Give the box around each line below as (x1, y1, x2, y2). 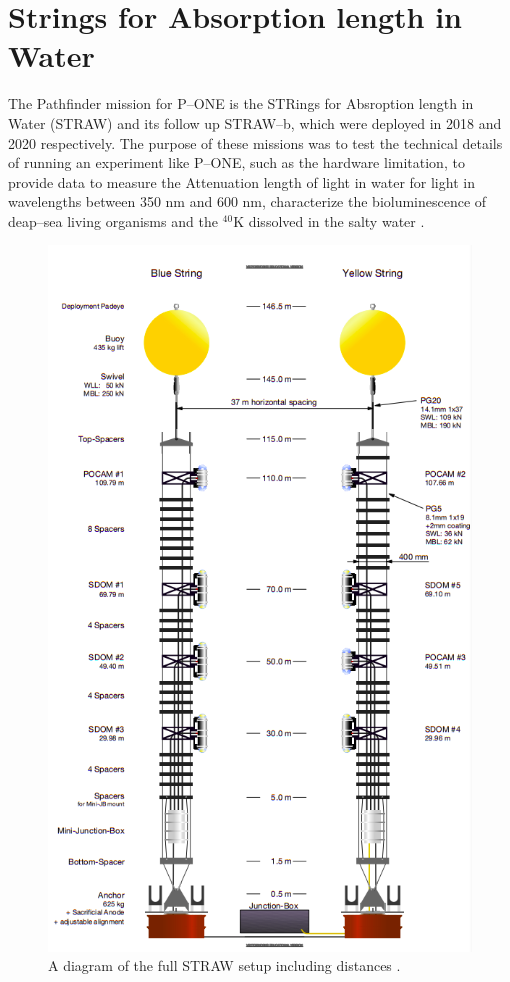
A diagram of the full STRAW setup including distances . (48, 955, 401, 976)
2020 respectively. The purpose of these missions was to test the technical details (8, 132, 503, 153)
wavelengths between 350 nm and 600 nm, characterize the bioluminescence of (8, 191, 487, 212)
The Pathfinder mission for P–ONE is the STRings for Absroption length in (8, 93, 474, 114)
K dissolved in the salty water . (233, 210, 425, 231)
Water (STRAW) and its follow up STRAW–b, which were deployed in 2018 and (8, 112, 502, 133)
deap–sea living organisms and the (8, 210, 218, 231)
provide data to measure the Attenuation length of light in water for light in (8, 171, 475, 192)
